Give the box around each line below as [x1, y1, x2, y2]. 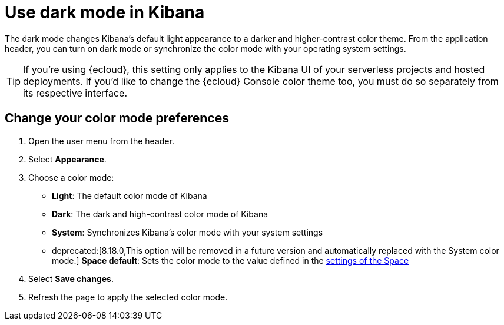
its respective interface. [23, 87, 128, 99]
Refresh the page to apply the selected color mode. [28, 291, 228, 302]
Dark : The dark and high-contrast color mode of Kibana [52, 208, 268, 219]
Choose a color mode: [28, 172, 114, 183]
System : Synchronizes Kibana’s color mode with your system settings [52, 227, 323, 237]
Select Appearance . [28, 154, 107, 164]
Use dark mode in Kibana [5, 2, 205, 22]
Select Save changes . [28, 273, 114, 284]
